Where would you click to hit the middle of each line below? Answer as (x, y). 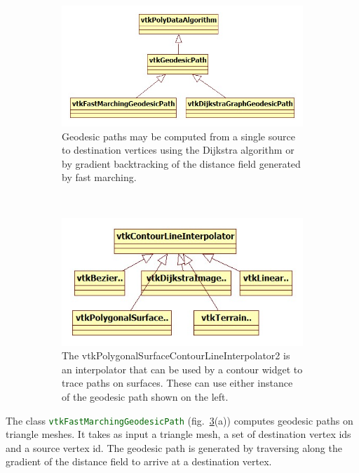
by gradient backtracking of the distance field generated (181, 163)
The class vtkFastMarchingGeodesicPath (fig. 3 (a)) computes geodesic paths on (179, 420)
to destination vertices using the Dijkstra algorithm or (178, 150)
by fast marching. (99, 177)
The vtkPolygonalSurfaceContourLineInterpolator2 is (176, 355)
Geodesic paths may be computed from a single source (178, 136)
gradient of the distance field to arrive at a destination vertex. (139, 461)
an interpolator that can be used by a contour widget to (182, 369)
